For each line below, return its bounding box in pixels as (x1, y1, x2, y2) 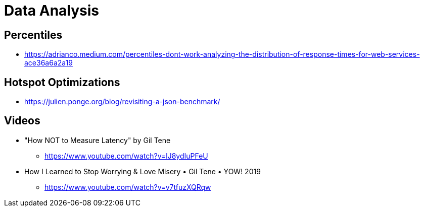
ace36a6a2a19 (24, 58, 73, 67)
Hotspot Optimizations (4, 76, 120, 89)
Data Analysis (4, 2, 100, 19)
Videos (4, 114, 40, 127)
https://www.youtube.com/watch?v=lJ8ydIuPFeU (44, 151, 208, 160)
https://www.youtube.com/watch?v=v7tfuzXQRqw (44, 182, 211, 191)
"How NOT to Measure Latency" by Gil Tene (24, 135, 171, 145)
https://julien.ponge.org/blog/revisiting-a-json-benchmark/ (24, 97, 220, 106)
